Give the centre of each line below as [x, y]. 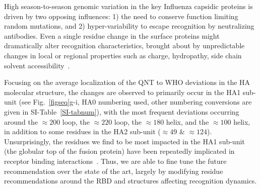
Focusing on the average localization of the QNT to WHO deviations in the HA [127, 82]
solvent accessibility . [37, 65]
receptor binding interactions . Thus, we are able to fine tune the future [115, 161]
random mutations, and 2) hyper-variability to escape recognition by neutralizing [129, 26]
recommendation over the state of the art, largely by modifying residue [114, 171]
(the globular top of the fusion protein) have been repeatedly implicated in [119, 151]
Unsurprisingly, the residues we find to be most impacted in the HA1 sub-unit [124, 141]
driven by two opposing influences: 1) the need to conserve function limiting [121, 16]
